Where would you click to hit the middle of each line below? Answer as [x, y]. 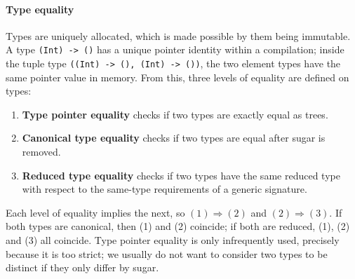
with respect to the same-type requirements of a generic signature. [165, 189]
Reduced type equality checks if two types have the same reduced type [181, 175]
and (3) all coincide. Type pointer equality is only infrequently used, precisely [173, 240]
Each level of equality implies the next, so [95, 212]
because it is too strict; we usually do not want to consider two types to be [167, 253]
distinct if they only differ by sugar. [82, 267]
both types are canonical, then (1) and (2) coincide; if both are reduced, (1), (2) [178, 226]
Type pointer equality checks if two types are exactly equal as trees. [175, 114]
